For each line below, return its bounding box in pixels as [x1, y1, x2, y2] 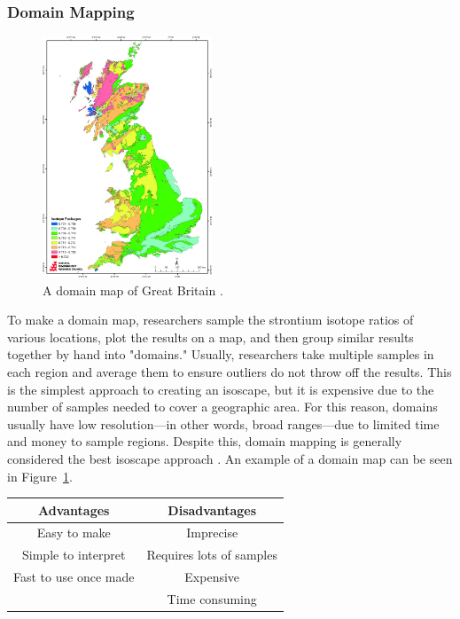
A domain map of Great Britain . [43, 280, 223, 299]
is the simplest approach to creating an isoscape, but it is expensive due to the [7, 380, 434, 398]
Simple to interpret [22, 545, 126, 564]
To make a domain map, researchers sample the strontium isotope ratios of [7, 310, 414, 329]
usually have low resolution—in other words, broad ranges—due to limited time [7, 414, 440, 433]
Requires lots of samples [146, 545, 277, 564]
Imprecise [186, 523, 238, 542]
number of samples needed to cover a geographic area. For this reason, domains [7, 397, 438, 416]
